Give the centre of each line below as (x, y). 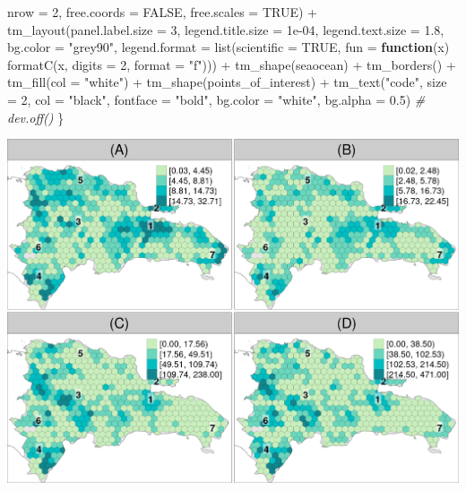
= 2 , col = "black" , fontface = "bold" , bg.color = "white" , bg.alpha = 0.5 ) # (216, 99)
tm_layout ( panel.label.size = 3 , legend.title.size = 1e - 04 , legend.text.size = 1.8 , (226, 29)
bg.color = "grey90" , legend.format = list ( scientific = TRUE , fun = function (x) (229, 47)
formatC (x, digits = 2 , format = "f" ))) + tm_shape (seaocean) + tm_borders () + (232, 64)
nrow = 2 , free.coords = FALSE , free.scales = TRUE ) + (162, 12)
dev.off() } (36, 117)
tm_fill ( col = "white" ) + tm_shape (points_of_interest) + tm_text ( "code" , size (227, 82)
